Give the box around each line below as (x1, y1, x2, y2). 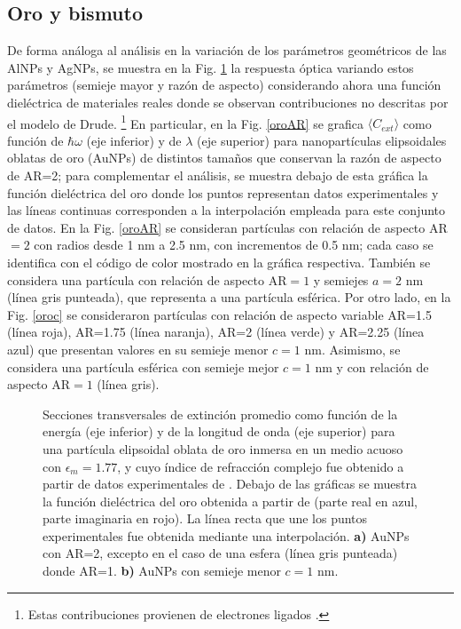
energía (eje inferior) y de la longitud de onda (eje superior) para (43, 422, 395, 441)
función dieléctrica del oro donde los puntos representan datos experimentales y (7, 183, 439, 202)
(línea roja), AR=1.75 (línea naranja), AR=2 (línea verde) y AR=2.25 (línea (7, 322, 425, 341)
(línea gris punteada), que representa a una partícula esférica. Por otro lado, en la (7, 288, 451, 307)
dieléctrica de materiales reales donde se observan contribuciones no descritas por (7, 92, 449, 111)
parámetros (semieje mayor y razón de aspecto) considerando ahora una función (7, 76, 441, 94)
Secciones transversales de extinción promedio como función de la (43, 404, 398, 423)
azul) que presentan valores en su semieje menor (7, 339, 269, 358)
